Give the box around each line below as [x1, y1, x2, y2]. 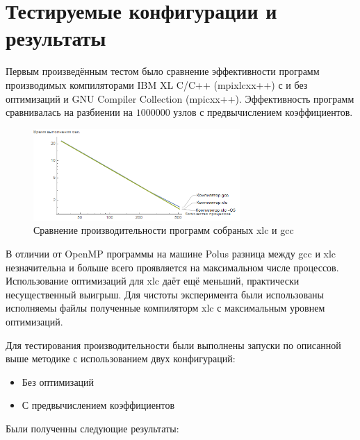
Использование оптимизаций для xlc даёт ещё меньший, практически [6, 273, 300, 288]
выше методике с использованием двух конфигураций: [6, 351, 236, 366]
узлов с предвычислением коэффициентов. [173, 105, 353, 119]
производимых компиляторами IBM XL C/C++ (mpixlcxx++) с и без [6, 77, 308, 92]
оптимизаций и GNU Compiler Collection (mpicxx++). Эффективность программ [6, 91, 354, 105]
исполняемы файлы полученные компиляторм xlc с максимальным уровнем [6, 301, 325, 315]
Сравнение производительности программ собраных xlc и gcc [33, 223, 294, 237]
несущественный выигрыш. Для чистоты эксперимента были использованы [6, 287, 325, 301]
